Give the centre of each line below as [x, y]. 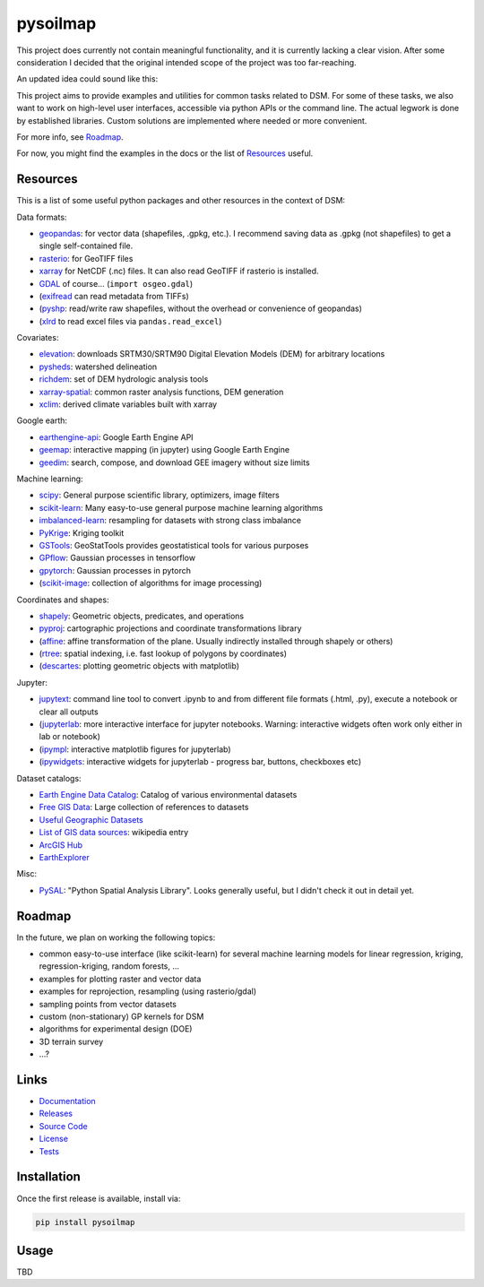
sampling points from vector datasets [108, 1004]
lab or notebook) [69, 737]
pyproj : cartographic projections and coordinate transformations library [170, 628]
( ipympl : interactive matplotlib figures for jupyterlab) [135, 749]
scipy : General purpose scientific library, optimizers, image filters [159, 495]
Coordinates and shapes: [63, 600]
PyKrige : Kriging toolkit [82, 532]
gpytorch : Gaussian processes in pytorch [115, 570]
